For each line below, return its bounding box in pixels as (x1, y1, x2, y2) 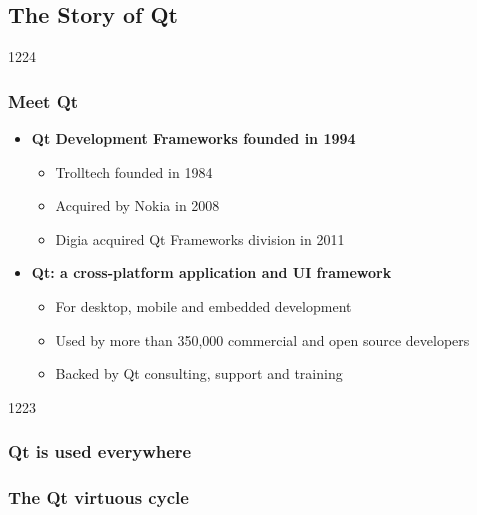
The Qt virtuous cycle (8, 485, 189, 510)
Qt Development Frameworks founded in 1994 (31, 128, 356, 149)
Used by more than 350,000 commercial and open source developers (55, 329, 470, 350)
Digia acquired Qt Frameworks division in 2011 (55, 228, 345, 249)
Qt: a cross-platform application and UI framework (31, 262, 392, 283)
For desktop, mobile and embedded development (55, 295, 352, 316)
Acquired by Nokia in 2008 (55, 195, 220, 216)
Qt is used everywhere (8, 439, 192, 464)
